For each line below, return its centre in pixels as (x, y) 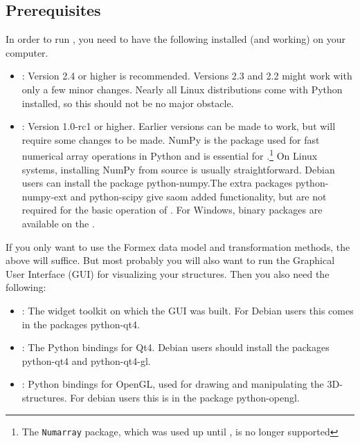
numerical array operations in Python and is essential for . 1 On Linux (170, 155)
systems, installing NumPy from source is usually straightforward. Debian (178, 169)
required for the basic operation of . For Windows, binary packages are (172, 210)
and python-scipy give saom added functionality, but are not (198, 196)
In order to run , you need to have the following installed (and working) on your (176, 39)
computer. (27, 52)
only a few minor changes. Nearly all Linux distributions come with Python (182, 89)
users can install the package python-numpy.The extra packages (157, 183)
